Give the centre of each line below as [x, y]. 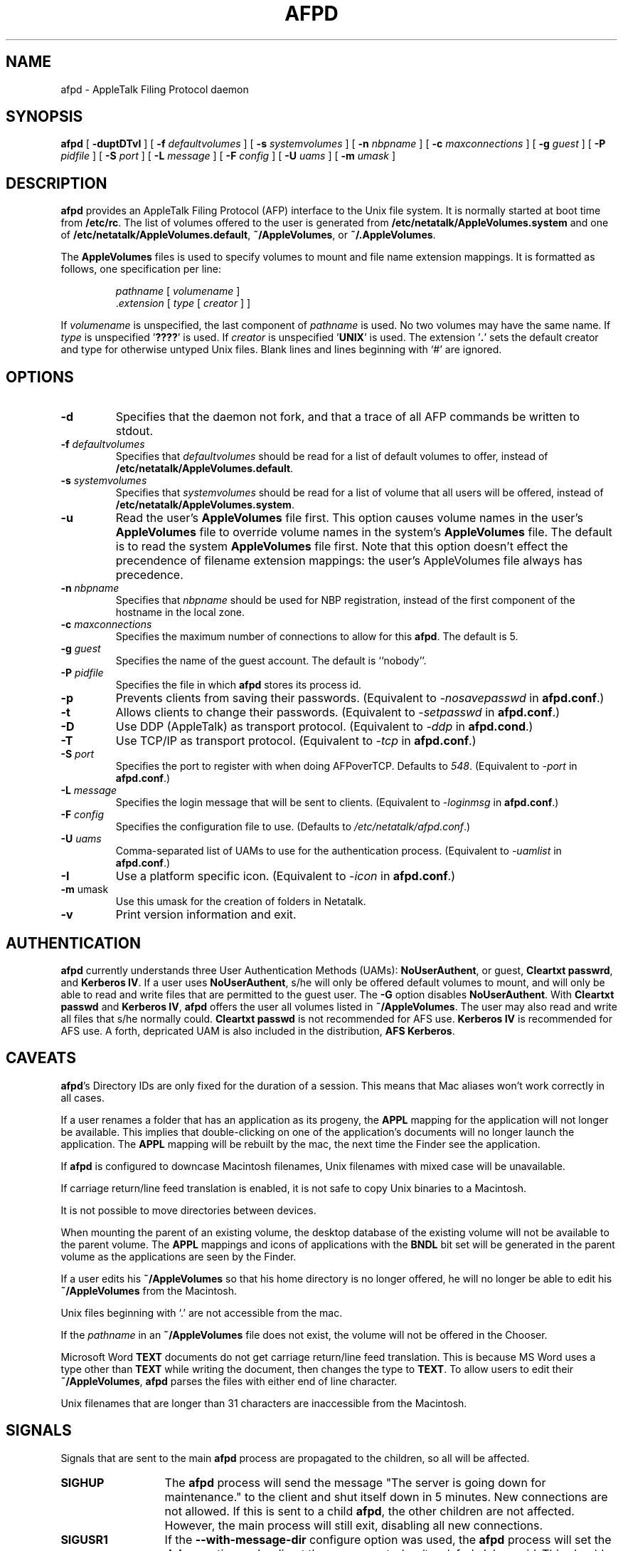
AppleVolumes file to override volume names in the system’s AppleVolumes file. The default [364, 532]
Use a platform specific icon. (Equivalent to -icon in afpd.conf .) [286, 876]
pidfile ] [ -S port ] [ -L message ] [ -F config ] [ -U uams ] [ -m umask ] [228, 156]
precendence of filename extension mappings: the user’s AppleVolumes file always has [349, 561]
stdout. [134, 431]
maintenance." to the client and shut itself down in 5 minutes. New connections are [386, 1497]
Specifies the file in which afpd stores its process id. [239, 685]
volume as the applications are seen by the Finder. [179, 1256]
